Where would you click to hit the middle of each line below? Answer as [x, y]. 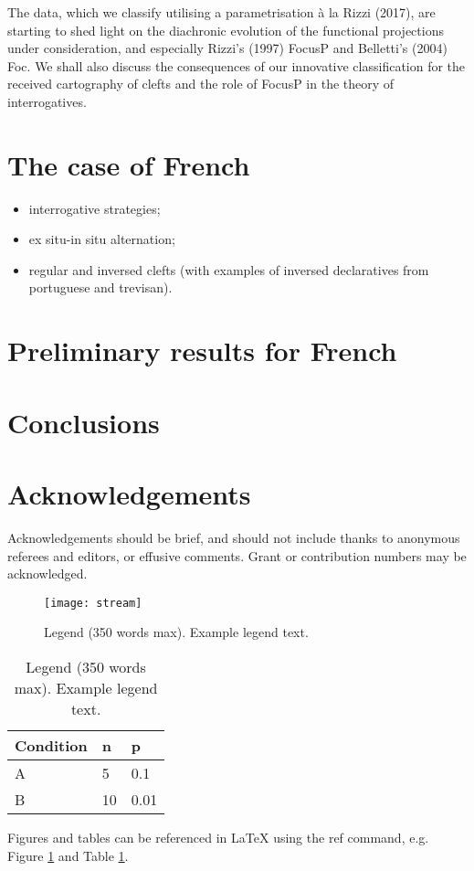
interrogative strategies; [95, 208]
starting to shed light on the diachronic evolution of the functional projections [226, 30]
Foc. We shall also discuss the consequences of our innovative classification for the [237, 65]
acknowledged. [47, 574]
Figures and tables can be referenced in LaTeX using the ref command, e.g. [218, 837]
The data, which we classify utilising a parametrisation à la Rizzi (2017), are [221, 12]
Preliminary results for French [202, 351]
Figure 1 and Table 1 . [68, 855]
